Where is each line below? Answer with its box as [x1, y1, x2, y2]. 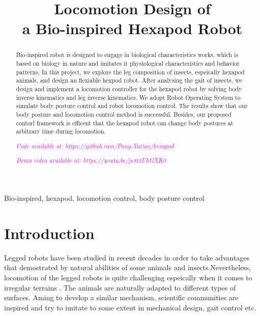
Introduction [4, 222, 95, 243]
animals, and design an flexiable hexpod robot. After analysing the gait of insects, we [16, 76, 242, 85]
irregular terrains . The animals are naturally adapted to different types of [4, 282, 236, 293]
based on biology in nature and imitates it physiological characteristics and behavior [16, 59, 240, 68]
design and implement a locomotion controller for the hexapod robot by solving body [16, 84, 242, 93]
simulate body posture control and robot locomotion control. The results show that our [16, 101, 248, 110]
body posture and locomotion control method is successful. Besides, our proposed [16, 110, 232, 118]
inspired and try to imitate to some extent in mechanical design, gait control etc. [4, 302, 256, 312]
